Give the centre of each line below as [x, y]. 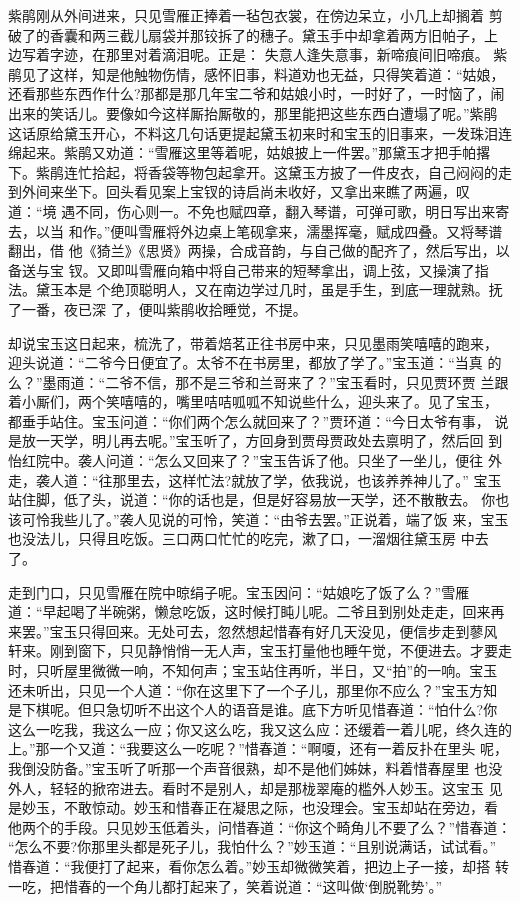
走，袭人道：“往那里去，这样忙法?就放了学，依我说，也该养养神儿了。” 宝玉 [255, 479]
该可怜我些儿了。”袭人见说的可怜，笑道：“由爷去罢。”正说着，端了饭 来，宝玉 [258, 518]
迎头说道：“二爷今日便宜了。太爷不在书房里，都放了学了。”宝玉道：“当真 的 [255, 362]
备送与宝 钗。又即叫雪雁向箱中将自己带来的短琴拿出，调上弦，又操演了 [241, 269]
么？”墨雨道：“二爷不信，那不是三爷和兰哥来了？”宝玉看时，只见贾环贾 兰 [251, 381]
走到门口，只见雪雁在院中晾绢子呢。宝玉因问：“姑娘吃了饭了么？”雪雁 [239, 591]
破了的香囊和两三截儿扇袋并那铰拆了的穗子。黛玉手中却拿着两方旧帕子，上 [253, 34]
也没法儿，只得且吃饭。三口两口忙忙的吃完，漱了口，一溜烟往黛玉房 [232, 538]
